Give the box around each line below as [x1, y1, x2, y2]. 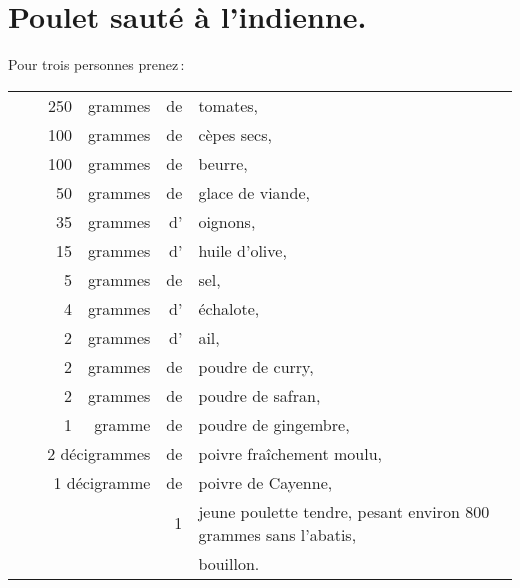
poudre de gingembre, [198, 412, 350, 436]
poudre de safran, [198, 383, 321, 407]
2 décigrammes [47, 441, 151, 465]
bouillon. [198, 551, 260, 575]
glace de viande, [198, 180, 310, 204]
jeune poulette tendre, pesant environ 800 [198, 499, 490, 523]
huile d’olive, [198, 238, 287, 262]
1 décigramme [53, 470, 151, 494]
